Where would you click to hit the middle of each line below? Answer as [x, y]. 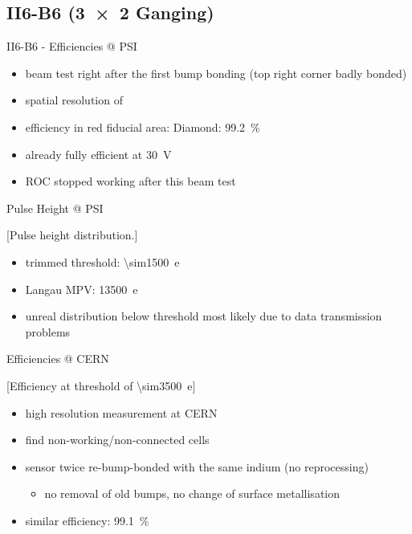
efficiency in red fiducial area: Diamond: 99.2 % [143, 126]
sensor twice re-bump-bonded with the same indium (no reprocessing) [197, 466]
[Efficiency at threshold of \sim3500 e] [101, 385]
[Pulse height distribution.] [72, 235]
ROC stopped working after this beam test [131, 181]
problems [48, 331]
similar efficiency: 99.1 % [87, 520]
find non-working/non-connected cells [117, 440]
